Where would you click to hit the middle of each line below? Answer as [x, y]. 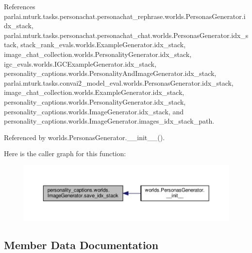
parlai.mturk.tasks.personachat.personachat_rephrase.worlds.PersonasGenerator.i [125, 16]
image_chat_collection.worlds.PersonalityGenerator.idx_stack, [98, 54]
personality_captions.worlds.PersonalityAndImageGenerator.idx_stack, [110, 73]
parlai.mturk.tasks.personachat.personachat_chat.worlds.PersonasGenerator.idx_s [126, 35]
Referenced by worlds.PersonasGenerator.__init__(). [84, 137]
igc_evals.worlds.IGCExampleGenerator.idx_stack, [80, 63]
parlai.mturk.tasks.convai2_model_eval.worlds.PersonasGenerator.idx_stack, [119, 82]
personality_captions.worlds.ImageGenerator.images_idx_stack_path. [109, 121]
